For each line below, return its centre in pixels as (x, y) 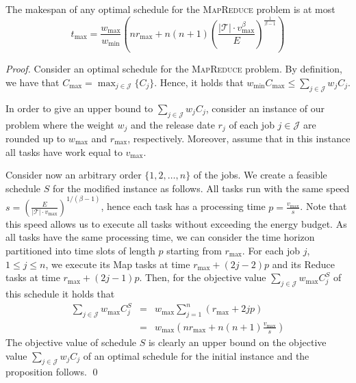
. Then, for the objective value (203, 277)
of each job (252, 124)
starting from (194, 251)
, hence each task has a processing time (183, 206)
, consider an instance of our (265, 108)
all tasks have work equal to (64, 151)
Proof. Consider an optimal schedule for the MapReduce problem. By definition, (174, 69)
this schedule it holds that (60, 293)
